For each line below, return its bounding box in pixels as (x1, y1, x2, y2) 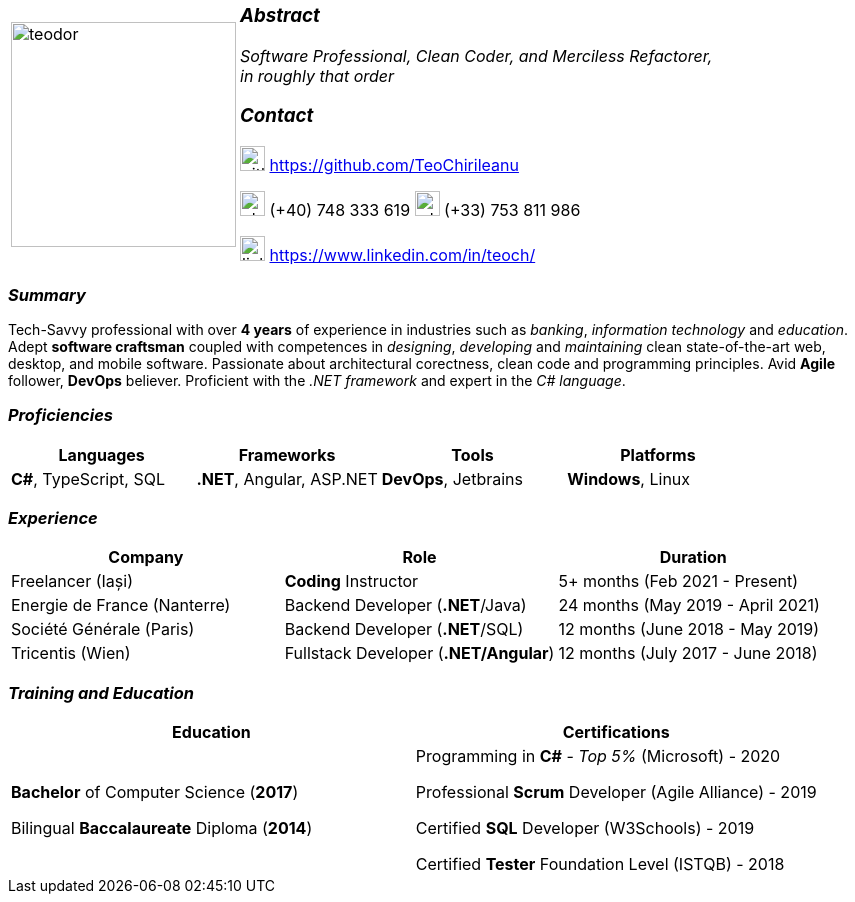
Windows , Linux (567, 468, 691, 489)
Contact (240, 104, 314, 128)
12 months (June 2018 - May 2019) (558, 619, 820, 640)
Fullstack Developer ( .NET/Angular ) (284, 643, 555, 664)
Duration (659, 547, 727, 568)
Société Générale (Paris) (11, 619, 195, 640)
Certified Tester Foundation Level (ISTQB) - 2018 (415, 854, 785, 875)
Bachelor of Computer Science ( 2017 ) (11, 782, 299, 803)
